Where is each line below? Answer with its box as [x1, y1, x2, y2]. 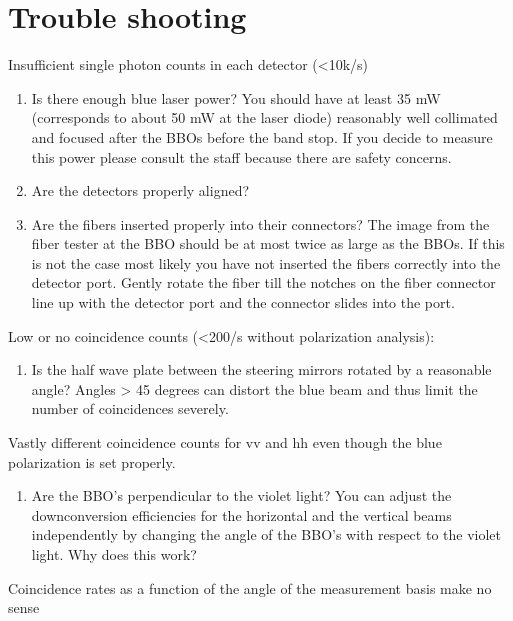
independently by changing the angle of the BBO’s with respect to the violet [31, 524, 501, 545]
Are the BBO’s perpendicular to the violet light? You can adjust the [31, 485, 452, 506]
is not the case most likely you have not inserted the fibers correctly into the [31, 252, 501, 273]
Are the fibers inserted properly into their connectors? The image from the [31, 213, 490, 234]
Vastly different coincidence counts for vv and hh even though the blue [8, 432, 442, 453]
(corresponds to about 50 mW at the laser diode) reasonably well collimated [31, 107, 498, 128]
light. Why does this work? [31, 544, 197, 564]
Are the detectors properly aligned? [31, 180, 250, 201]
